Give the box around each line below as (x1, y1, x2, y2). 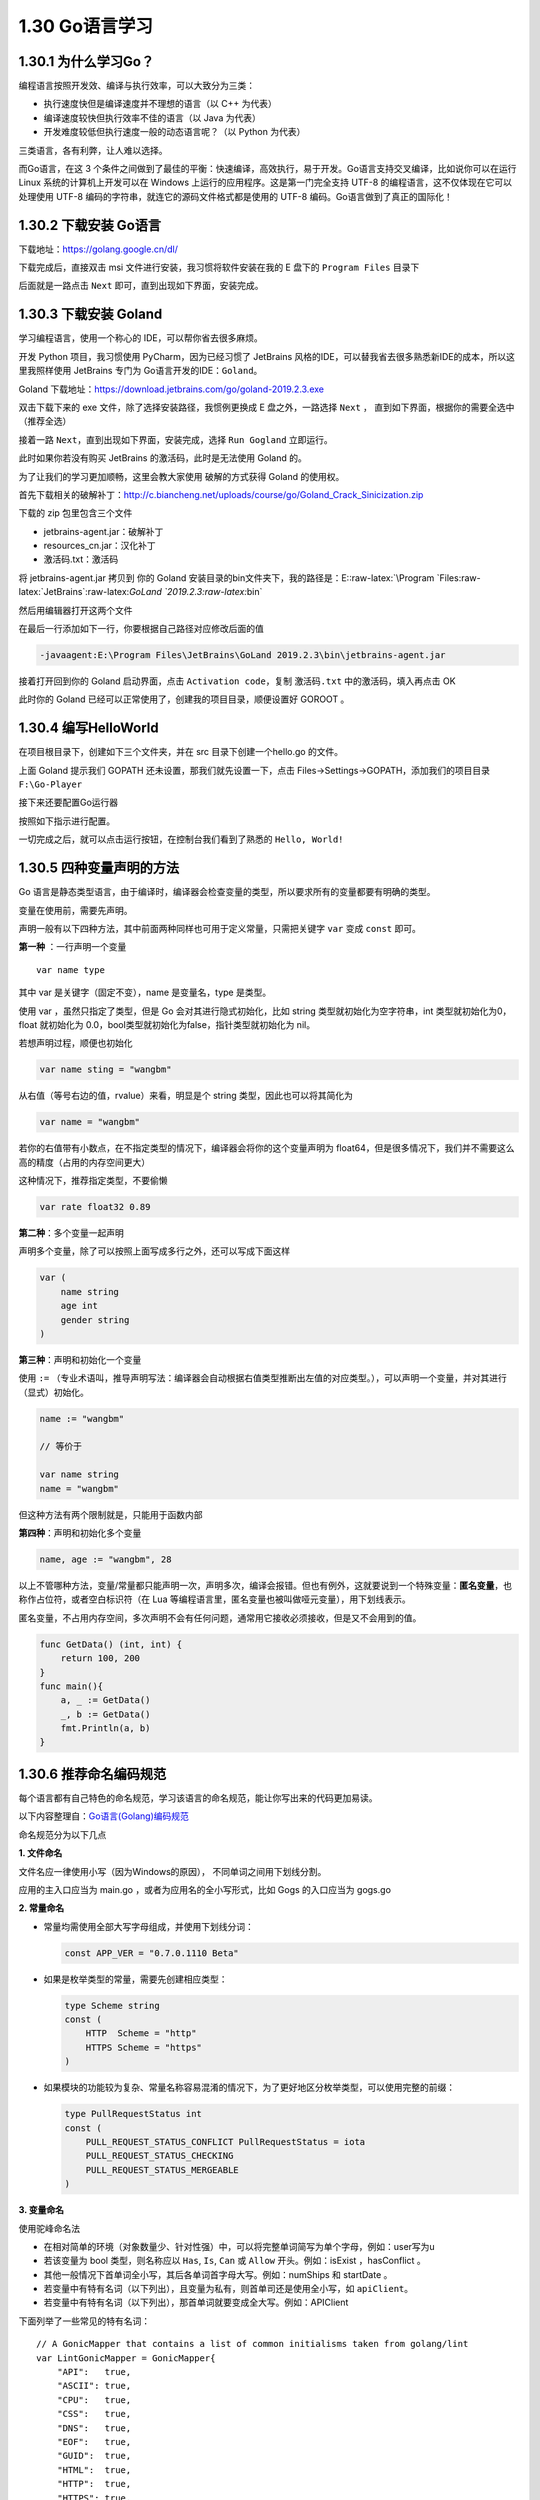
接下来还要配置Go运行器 (18, 796, 119, 809)
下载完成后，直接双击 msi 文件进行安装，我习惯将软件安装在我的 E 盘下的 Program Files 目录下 (18, 261, 420, 274)
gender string (60, 1314, 130, 1325)
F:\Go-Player (18, 779, 83, 790)
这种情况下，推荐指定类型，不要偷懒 (18, 1175, 168, 1186)
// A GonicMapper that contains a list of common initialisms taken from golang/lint (36, 2338, 469, 2350)
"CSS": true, (56, 2408, 132, 2420)
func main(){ (39, 1680, 104, 1692)
